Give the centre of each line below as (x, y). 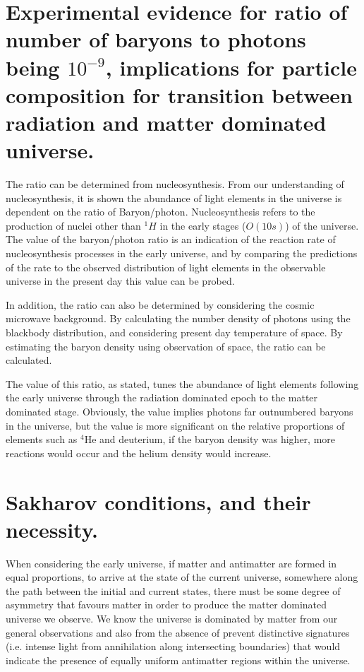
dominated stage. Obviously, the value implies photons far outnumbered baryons (180, 411)
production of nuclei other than (73, 225)
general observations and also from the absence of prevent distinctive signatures (178, 632)
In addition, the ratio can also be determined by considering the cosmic (160, 304)
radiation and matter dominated (166, 122)
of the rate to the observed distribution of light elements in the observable (166, 267)
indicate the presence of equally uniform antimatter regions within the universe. (178, 660)
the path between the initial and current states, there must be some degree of (173, 590)
